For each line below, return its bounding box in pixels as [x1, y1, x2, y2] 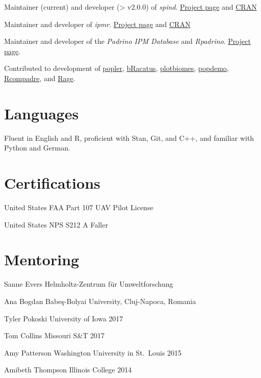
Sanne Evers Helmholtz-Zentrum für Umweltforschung [4, 279, 173, 289]
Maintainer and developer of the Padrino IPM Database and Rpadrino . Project [4, 36, 251, 46]
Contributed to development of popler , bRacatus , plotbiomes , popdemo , [4, 63, 229, 73]
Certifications [4, 172, 100, 193]
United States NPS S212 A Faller [4, 219, 108, 230]
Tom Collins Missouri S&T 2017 [4, 330, 105, 341]
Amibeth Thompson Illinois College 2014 [4, 364, 132, 375]
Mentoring [4, 249, 80, 270]
